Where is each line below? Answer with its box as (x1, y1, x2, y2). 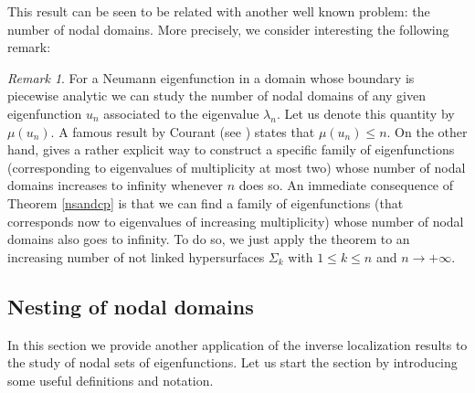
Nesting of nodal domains (7, 292, 254, 320)
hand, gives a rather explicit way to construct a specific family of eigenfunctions (7, 140, 455, 159)
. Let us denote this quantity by (276, 103, 455, 122)
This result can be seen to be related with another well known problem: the (7, 2, 430, 20)
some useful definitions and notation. (7, 370, 214, 389)
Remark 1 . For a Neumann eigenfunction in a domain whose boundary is (7, 68, 415, 87)
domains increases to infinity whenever (7, 175, 223, 195)
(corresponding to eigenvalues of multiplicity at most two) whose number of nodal (7, 157, 466, 176)
